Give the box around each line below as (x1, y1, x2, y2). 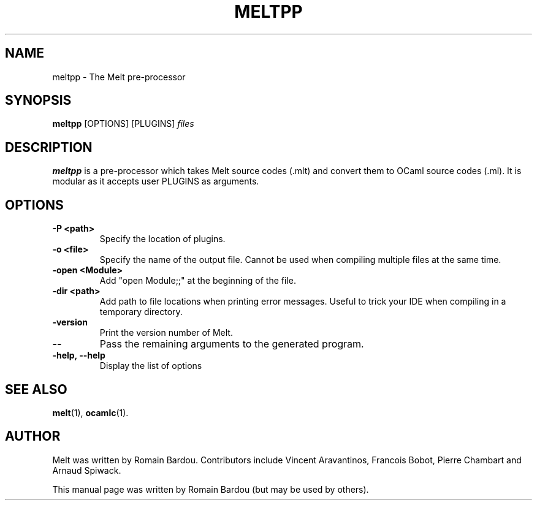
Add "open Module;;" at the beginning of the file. (99, 275, 296, 286)
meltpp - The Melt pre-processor (52, 71, 186, 82)
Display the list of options (99, 360, 202, 371)
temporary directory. (99, 306, 183, 317)
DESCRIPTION (5, 139, 93, 155)
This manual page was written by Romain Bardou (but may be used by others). (52, 484, 369, 495)
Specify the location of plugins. (99, 234, 226, 245)
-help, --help (52, 350, 105, 361)
